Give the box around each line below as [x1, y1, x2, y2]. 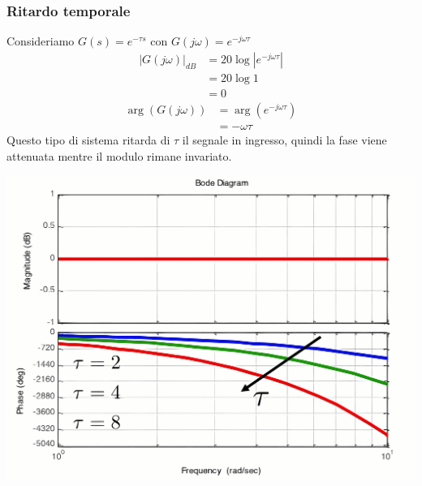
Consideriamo [6, 32, 75, 49]
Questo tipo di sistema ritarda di [6, 131, 170, 148]
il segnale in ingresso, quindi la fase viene [182, 131, 387, 148]
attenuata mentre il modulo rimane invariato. [6, 147, 232, 164]
